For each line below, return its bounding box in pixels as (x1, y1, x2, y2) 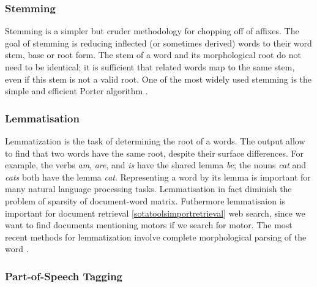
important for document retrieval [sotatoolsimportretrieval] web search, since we (5, 206, 305, 219)
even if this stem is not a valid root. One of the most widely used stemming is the (5, 72, 312, 85)
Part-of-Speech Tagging (5, 268, 123, 283)
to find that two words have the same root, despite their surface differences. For (5, 146, 304, 159)
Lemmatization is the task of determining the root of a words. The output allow (5, 135, 305, 147)
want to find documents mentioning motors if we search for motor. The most (5, 218, 293, 231)
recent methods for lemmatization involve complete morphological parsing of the (5, 230, 307, 243)
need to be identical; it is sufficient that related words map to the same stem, (5, 61, 295, 73)
